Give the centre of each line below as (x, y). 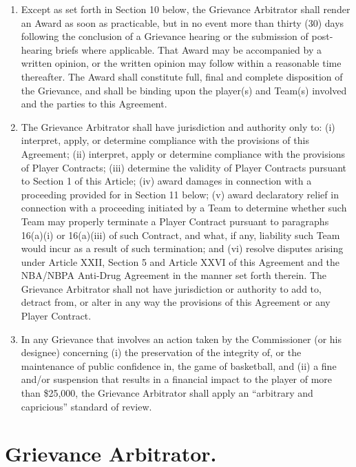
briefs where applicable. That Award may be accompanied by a (188, 49)
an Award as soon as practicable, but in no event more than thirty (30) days (182, 22)
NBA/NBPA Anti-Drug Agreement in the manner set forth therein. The (174, 275)
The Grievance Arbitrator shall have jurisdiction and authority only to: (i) (178, 126)
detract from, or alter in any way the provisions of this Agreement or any (176, 302)
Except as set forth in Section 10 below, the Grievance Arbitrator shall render (186, 9)
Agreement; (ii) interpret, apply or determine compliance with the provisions (183, 153)
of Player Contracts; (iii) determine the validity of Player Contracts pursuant (184, 167)
